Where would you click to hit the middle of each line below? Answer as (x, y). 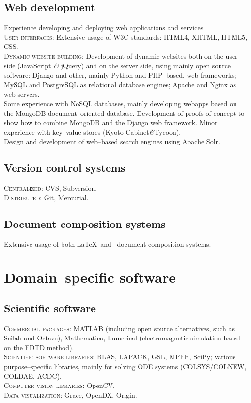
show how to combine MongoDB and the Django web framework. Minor (111, 122)
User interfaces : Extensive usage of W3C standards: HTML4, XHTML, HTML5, (126, 37)
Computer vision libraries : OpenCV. (59, 385)
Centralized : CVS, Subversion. (51, 188)
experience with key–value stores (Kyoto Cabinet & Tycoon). (93, 132)
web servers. (22, 94)
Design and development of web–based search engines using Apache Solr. (112, 141)
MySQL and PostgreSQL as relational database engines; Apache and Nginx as (120, 84)
